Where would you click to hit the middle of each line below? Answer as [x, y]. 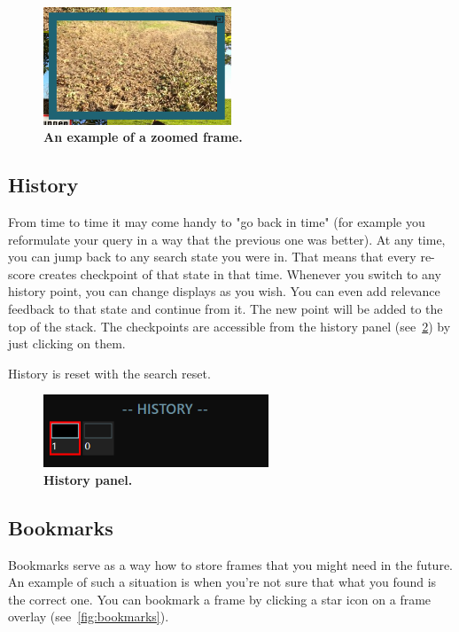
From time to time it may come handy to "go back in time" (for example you [217, 222]
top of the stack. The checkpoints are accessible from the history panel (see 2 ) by [229, 326]
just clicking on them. [67, 343]
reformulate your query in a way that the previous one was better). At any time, [227, 239]
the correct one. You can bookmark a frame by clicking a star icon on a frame [220, 599]
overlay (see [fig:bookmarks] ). [89, 616]
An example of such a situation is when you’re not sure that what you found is [222, 582]
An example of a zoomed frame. [143, 137]
